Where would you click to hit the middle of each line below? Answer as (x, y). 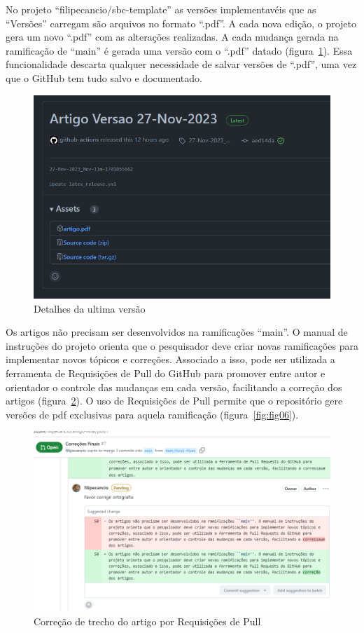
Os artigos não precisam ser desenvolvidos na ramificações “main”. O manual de (177, 332)
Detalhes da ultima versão (90, 308)
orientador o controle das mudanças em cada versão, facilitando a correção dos (174, 387)
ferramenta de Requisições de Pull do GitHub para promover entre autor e (166, 373)
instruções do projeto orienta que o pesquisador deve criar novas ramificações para (182, 345)
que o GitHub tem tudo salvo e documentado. (104, 77)
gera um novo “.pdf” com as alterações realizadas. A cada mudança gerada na (172, 37)
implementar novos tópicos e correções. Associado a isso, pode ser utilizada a (170, 359)
